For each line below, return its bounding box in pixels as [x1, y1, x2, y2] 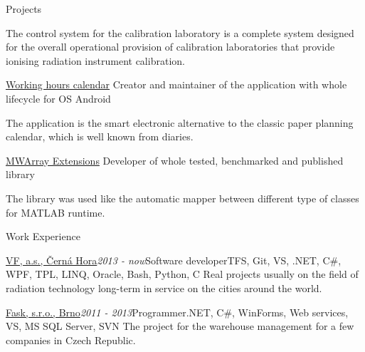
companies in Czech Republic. [6, 332, 136, 347]
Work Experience [6, 229, 80, 244]
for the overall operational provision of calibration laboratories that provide [6, 39, 335, 54]
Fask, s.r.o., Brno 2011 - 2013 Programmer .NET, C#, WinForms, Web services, [6, 304, 349, 319]
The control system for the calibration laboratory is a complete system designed [6, 25, 354, 40]
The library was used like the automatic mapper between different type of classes [6, 190, 359, 205]
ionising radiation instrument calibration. [6, 53, 185, 68]
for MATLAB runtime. [6, 205, 105, 219]
